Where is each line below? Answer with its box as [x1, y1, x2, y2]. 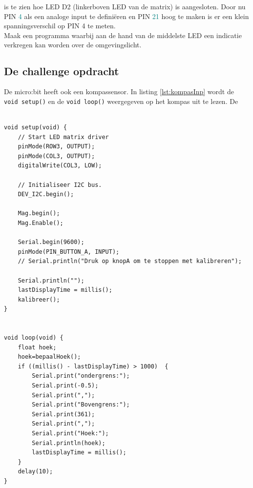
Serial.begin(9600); [18, 239, 84, 246]
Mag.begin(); [18, 210, 60, 217]
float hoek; [18, 344, 57, 351]
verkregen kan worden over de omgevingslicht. [4, 40, 142, 50]
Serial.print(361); [32, 410, 95, 418]
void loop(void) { [4, 334, 63, 342]
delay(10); [18, 468, 53, 475]
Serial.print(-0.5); [32, 382, 99, 389]
